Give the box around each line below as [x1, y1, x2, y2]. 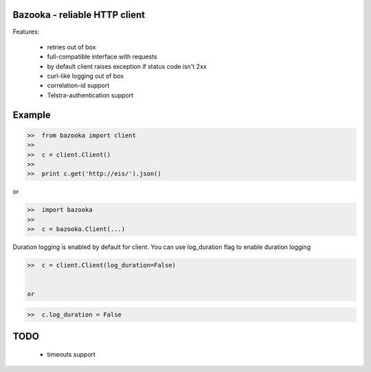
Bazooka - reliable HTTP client [12, 9, 146, 21]
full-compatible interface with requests [47, 52, 157, 61]
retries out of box [47, 43, 96, 51]
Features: [12, 28, 40, 36]
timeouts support [47, 350, 96, 358]
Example [12, 109, 51, 120]
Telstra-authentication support [47, 91, 134, 99]
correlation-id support [47, 81, 110, 89]
